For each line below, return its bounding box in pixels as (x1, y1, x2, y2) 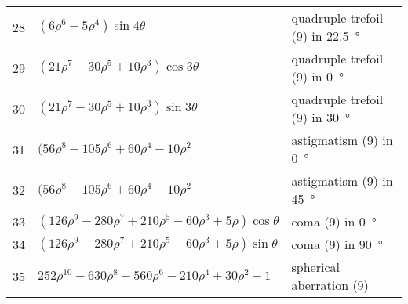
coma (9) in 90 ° (291, 235, 383, 253)
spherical (291, 258, 340, 276)
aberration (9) (291, 276, 369, 294)
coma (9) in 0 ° (291, 212, 377, 230)
